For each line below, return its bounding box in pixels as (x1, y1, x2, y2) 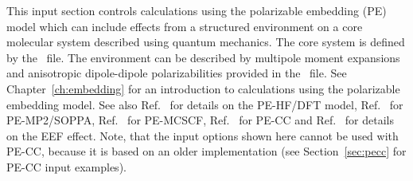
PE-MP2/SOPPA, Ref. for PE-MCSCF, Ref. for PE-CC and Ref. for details (6, 112, 394, 128)
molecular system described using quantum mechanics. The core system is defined (6, 33, 405, 50)
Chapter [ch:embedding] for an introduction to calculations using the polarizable (6, 80, 400, 96)
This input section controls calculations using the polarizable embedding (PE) (6, 2, 387, 18)
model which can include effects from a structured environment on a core (6, 18, 363, 34)
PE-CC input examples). (6, 158, 127, 175)
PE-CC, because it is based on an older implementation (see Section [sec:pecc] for (6, 143, 407, 159)
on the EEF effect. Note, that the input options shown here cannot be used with (6, 127, 399, 144)
